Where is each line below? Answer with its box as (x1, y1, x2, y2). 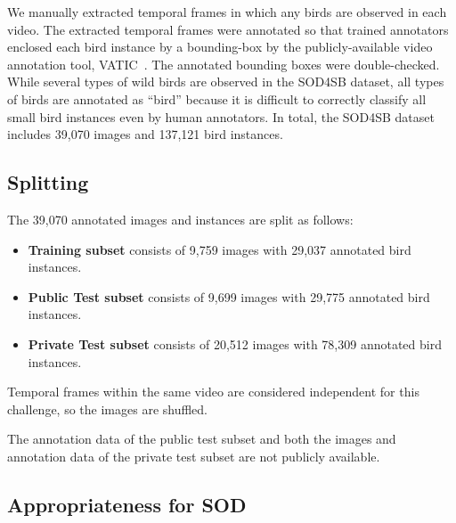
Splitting (7, 168, 89, 196)
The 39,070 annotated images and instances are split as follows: (7, 209, 354, 228)
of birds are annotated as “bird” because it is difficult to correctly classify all (7, 89, 427, 108)
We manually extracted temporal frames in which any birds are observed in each (7, 3, 447, 20)
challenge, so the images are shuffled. (7, 399, 208, 418)
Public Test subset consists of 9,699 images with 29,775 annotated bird (28, 287, 430, 306)
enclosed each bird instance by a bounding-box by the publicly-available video (7, 37, 433, 56)
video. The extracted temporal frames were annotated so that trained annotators (7, 20, 449, 38)
